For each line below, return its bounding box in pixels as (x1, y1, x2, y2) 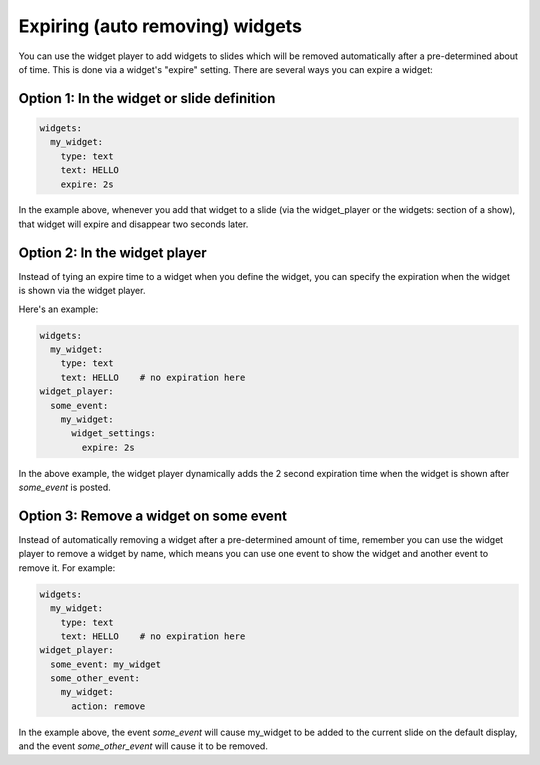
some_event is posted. (18, 481, 112, 494)
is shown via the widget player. (18, 285, 146, 297)
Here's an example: (18, 303, 99, 315)
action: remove (71, 700, 146, 712)
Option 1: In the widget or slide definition (18, 90, 276, 107)
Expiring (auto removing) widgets (18, 15, 302, 37)
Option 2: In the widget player (18, 244, 207, 261)
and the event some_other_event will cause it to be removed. (18, 740, 269, 752)
